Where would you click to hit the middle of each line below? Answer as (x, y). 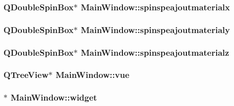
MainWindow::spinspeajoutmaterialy (155, 29)
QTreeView (26, 75)
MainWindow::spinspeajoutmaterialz (155, 52)
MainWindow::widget (54, 97)
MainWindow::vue (92, 75)
